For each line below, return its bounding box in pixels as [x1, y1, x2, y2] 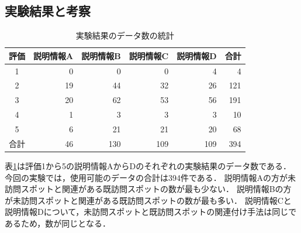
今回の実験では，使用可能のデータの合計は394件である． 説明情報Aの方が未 [5, 171, 296, 183]
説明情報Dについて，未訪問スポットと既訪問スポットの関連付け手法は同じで [5, 205, 297, 218]
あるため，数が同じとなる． [5, 217, 110, 229]
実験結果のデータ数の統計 [75, 29, 174, 42]
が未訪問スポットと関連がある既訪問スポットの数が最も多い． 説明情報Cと [5, 194, 292, 206]
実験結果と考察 [5, 2, 91, 20]
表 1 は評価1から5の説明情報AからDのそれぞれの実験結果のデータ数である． [5, 159, 292, 172]
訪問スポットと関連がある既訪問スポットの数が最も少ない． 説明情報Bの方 [5, 183, 292, 195]
